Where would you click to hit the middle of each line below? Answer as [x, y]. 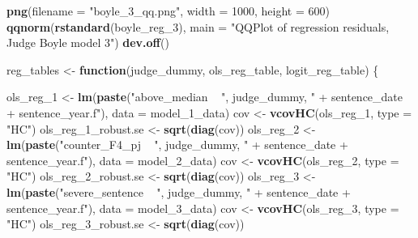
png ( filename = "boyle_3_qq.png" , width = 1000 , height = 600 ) [168, 11]
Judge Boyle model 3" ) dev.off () [88, 42]
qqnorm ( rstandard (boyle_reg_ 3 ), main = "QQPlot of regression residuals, [198, 26]
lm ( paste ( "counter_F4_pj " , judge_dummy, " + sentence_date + [177, 144]
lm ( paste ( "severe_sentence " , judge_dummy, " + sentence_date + [179, 191]
